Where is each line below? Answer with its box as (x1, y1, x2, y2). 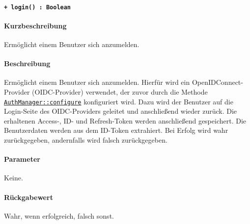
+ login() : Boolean (4, 3, 71, 11)
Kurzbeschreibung (4, 20, 67, 30)
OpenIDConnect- (192, 77, 243, 87)
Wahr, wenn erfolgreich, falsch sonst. (4, 210, 114, 221)
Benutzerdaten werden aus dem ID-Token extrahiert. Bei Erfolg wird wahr (4, 125, 228, 135)
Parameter (4, 154, 40, 164)
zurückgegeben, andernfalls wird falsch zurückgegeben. (4, 135, 167, 145)
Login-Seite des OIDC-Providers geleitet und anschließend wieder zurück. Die (4, 106, 237, 116)
